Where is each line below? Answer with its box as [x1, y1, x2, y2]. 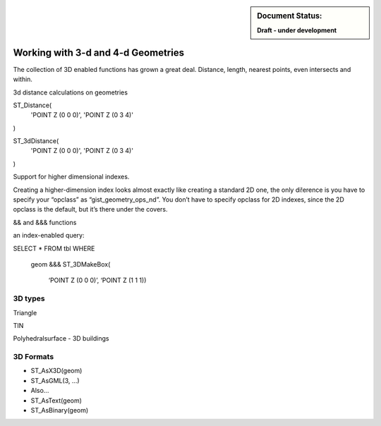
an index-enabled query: [13, 231, 85, 240]
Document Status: [257, 11, 322, 20]
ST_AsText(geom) [30, 396, 83, 405]
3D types [13, 293, 45, 303]
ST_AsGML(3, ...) [30, 376, 80, 384]
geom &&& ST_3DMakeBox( [30, 260, 111, 268]
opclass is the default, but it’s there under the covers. [13, 205, 169, 214]
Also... [30, 387, 49, 395]
